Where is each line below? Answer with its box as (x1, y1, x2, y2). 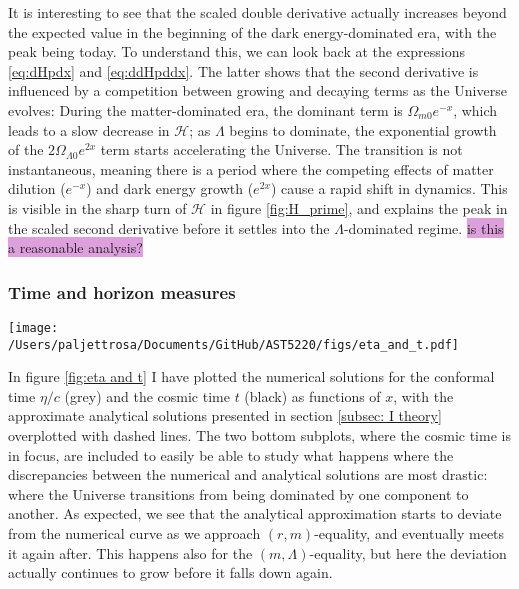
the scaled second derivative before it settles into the (8, 217, 330, 238)
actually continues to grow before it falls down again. (8, 562, 333, 583)
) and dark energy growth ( (86, 178, 254, 199)
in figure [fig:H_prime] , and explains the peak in (210, 197, 508, 218)
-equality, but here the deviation (309, 542, 507, 563)
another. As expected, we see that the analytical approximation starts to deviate (8, 503, 502, 524)
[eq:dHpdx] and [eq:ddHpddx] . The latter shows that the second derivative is (8, 60, 479, 81)
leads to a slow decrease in (8, 119, 170, 140)
